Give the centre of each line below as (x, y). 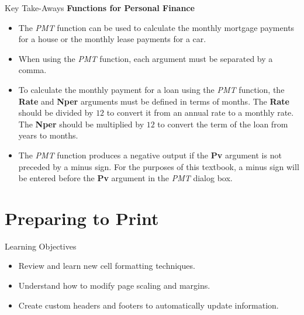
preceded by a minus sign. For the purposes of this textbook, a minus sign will (159, 166)
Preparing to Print (82, 218)
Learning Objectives (41, 246)
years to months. (48, 135)
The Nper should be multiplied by (81, 124)
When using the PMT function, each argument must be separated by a (146, 58)
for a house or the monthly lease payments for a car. (112, 39)
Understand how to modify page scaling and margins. (114, 285)
